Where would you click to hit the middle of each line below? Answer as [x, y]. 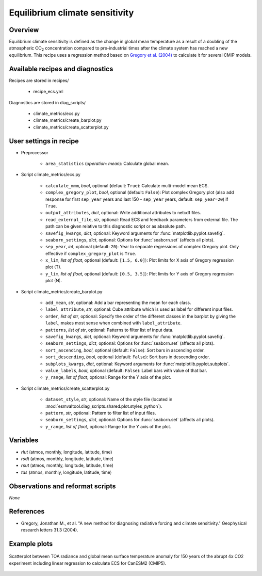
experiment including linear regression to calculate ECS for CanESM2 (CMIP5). [88, 563]
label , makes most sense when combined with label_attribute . [114, 323]
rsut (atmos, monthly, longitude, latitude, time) [67, 465]
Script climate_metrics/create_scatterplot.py [65, 388]
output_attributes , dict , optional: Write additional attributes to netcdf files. [123, 213]
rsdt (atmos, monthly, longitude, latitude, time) [67, 459]
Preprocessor [35, 152]
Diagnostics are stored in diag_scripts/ [47, 102]
